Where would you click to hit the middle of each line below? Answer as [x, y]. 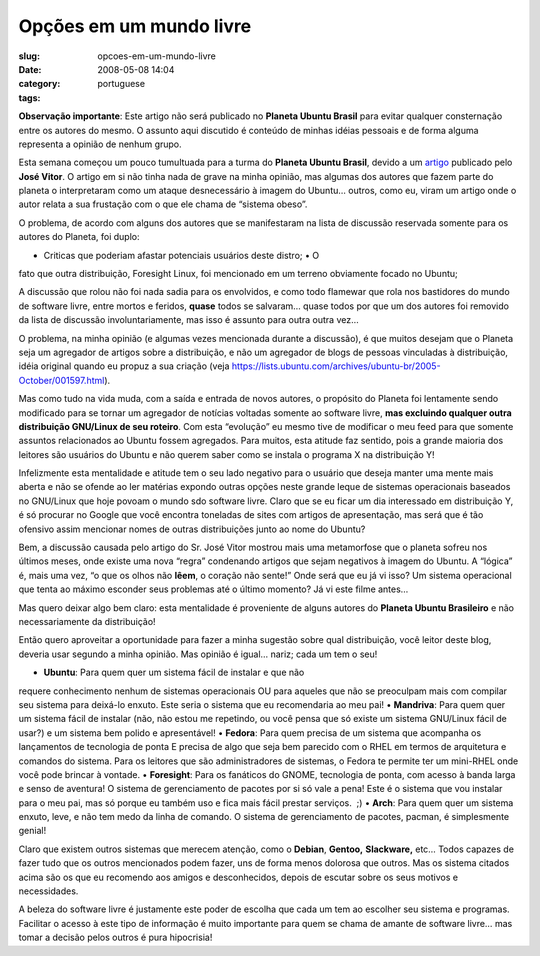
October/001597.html [61, 380]
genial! [32, 831]
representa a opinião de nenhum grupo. [100, 144]
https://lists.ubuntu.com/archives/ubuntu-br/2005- [336, 366]
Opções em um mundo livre [135, 26]
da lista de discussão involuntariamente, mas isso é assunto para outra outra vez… [188, 320]
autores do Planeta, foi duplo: [79, 237]
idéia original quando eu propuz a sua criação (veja [124, 366]
